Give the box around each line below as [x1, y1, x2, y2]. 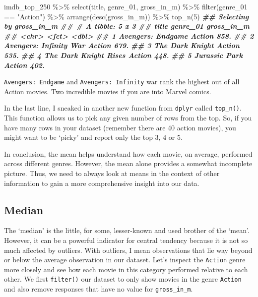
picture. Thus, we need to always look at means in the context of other [4, 168, 220, 178]
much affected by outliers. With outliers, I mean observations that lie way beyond [4, 244, 253, 255]
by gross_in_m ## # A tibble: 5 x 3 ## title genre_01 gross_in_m [4, 21, 250, 31]
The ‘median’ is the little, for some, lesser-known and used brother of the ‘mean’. [4, 225, 250, 236]
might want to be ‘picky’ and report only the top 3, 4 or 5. [4, 132, 183, 142]
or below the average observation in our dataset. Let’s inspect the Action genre [4, 254, 246, 265]
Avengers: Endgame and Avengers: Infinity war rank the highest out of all [4, 76, 240, 87]
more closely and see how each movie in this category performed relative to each [4, 264, 248, 274]
